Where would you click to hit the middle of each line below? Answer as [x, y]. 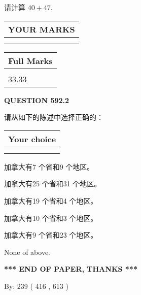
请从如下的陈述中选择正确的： [54, 117]
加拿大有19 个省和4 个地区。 [51, 200]
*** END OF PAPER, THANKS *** [71, 269]
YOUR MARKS [42, 29]
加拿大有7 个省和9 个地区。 [49, 166]
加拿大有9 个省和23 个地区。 [51, 235]
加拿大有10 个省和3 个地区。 [51, 218]
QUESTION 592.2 [37, 100]
